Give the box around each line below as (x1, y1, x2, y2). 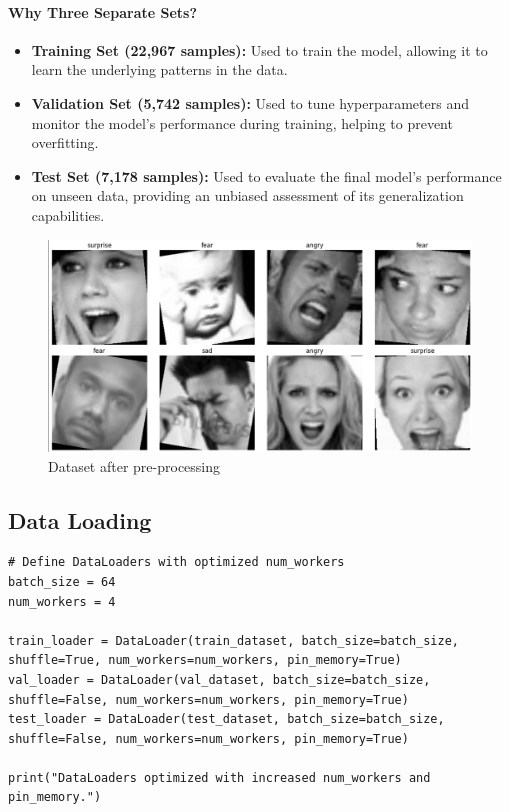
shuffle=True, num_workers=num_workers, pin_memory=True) (8, 653, 402, 668)
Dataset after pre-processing (48, 455, 221, 476)
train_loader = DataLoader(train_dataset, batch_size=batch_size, (8, 633, 460, 648)
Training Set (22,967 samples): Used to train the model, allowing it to (31, 39, 488, 60)
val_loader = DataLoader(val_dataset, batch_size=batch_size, (8, 672, 431, 687)
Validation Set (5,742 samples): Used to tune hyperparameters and (31, 92, 469, 113)
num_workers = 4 (8, 594, 116, 609)
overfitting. (31, 132, 99, 153)
